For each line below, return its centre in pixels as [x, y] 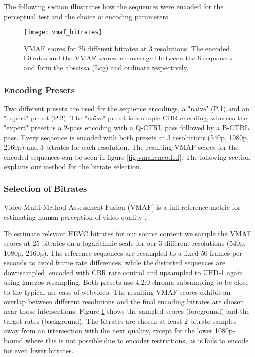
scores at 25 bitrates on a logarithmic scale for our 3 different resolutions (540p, [125, 243]
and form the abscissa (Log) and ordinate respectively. [106, 68]
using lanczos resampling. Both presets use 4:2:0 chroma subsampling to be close [126, 282]
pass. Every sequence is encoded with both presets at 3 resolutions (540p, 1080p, [127, 137]
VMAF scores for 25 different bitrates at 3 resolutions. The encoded [127, 48]
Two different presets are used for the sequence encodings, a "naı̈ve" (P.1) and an [127, 108]
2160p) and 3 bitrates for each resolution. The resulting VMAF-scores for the [121, 147]
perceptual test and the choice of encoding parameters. [87, 16]
